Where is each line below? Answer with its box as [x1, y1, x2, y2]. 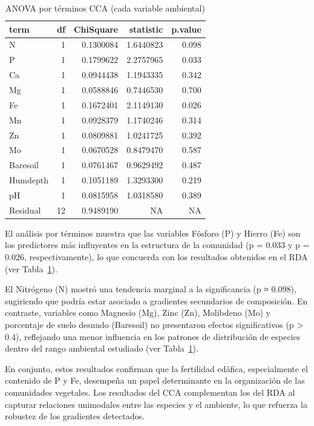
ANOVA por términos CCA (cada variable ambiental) [5, 2, 205, 14]
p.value [171, 22, 201, 35]
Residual [9, 203, 41, 216]
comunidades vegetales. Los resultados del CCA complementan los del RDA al [5, 385, 295, 398]
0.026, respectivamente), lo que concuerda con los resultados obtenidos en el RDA [5, 251, 308, 263]
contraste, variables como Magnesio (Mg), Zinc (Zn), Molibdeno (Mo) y [5, 306, 270, 319]
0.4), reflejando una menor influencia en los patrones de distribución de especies [5, 330, 301, 342]
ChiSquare [73, 22, 119, 35]
